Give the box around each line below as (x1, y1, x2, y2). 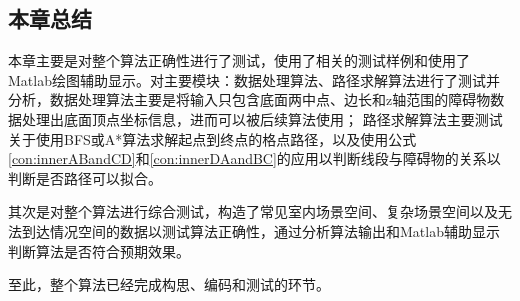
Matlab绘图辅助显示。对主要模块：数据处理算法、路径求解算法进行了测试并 (8, 69, 500, 90)
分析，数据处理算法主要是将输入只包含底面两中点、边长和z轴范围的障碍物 (8, 89, 491, 110)
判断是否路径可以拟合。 (8, 167, 162, 188)
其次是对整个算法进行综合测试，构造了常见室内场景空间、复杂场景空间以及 (8, 201, 498, 222)
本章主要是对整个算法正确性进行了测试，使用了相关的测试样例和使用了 (8, 50, 470, 71)
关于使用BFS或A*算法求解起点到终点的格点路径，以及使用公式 (8, 128, 417, 149)
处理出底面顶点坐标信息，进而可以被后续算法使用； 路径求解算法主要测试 (21, 108, 503, 129)
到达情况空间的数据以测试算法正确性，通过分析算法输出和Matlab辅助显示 (21, 220, 500, 241)
